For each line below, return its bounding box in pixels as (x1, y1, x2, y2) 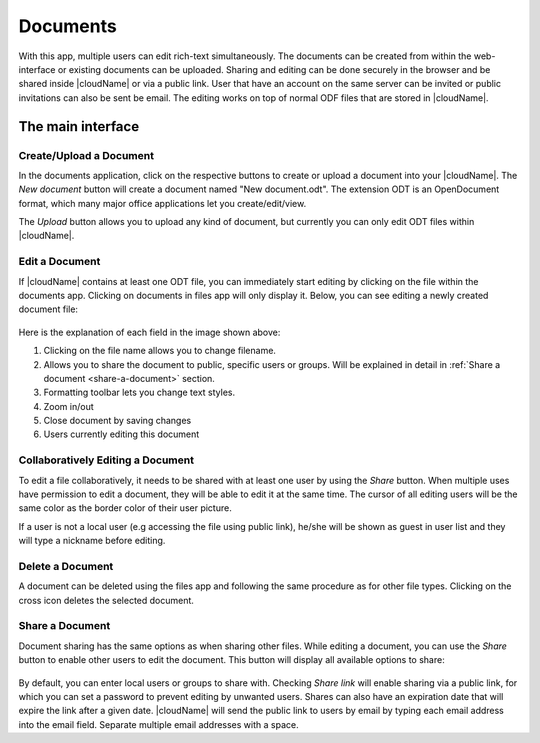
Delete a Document (18, 559, 114, 573)
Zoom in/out (43, 400, 94, 412)
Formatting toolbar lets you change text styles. (43, 386, 235, 399)
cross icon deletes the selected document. (18, 594, 195, 606)
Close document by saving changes (43, 415, 192, 427)
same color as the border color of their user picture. (18, 502, 232, 514)
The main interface (18, 118, 140, 135)
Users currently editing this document (43, 428, 200, 440)
